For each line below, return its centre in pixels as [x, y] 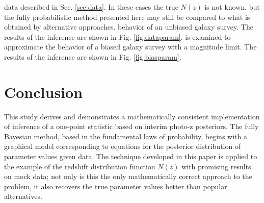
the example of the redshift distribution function [80, 166]
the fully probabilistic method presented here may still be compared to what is [127, 17]
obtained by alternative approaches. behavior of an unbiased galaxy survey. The [129, 27]
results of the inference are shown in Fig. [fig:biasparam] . [93, 56]
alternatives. [23, 196]
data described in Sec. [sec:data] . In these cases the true [91, 7]
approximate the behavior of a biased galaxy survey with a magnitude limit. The [130, 47]
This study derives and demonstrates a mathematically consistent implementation [132, 116]
